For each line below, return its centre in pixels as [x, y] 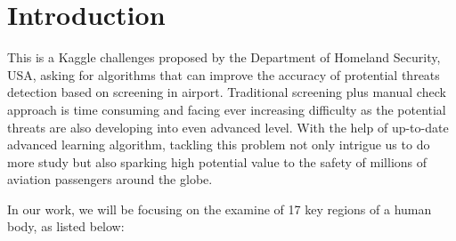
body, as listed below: [66, 226]
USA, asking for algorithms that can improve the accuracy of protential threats [224, 74]
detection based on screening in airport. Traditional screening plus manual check [227, 92]
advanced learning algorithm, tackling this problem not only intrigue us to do [219, 145]
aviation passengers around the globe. [110, 179]
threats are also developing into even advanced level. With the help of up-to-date [228, 127]
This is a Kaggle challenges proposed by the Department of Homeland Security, [224, 57]
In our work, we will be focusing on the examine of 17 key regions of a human [220, 209]
